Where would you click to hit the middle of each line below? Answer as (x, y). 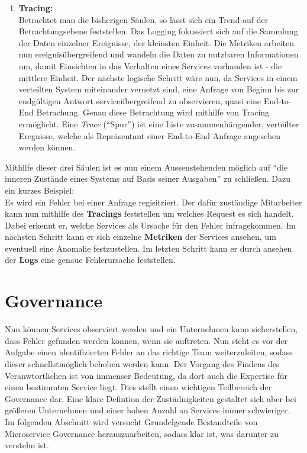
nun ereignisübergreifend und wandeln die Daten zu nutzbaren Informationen (159, 54)
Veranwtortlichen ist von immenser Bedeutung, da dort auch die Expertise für (146, 375)
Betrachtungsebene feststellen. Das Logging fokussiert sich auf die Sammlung (158, 31)
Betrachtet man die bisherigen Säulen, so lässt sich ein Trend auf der (143, 19)
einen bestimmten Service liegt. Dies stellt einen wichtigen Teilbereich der (138, 387)
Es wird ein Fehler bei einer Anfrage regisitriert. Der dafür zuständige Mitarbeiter (153, 202)
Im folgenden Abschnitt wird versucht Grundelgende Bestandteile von (131, 421)
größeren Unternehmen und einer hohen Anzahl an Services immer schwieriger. (148, 410)
